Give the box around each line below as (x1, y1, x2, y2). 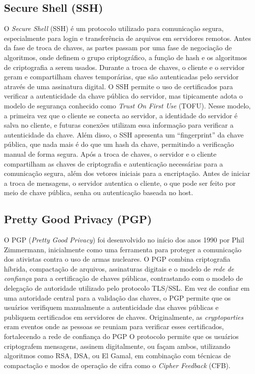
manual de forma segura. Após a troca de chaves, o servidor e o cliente (4, 148, 217, 159)
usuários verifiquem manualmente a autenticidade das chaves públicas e (4, 302, 219, 312)
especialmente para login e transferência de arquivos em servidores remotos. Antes (4, 33, 251, 43)
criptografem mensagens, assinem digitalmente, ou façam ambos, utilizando (4, 340, 230, 351)
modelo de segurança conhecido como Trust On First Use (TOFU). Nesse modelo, (4, 100, 251, 110)
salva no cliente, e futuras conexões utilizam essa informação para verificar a (4, 120, 234, 130)
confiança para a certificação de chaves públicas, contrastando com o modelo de (4, 273, 243, 283)
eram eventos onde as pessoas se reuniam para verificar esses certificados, (4, 321, 224, 332)
